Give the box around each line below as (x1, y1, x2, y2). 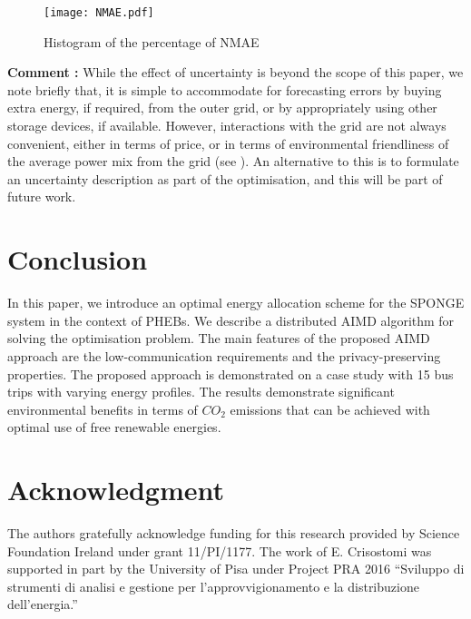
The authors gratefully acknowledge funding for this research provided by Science (7, 524, 460, 542)
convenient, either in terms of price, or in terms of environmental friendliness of (7, 133, 449, 152)
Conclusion (7, 241, 148, 278)
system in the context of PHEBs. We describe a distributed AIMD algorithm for (7, 310, 455, 329)
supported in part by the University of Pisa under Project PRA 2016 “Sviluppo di (7, 559, 465, 578)
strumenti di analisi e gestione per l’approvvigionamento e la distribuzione (7, 576, 419, 595)
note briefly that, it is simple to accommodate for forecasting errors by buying (7, 80, 442, 99)
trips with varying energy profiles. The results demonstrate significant (7, 382, 395, 401)
